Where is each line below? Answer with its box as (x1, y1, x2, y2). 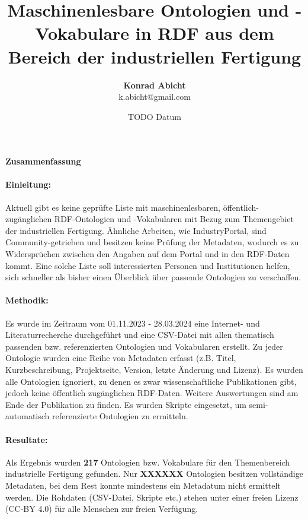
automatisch (5, 410, 50, 422)
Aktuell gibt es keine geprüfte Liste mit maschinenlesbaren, (5, 201, 221, 213)
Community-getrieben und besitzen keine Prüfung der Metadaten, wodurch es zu (5, 236, 299, 248)
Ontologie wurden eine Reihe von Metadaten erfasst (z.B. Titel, (5, 352, 236, 364)
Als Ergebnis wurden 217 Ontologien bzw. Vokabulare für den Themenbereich (5, 455, 290, 468)
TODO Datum (128, 110, 181, 122)
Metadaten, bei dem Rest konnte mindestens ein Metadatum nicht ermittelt (5, 479, 281, 491)
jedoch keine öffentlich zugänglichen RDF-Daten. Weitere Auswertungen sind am (5, 387, 299, 399)
